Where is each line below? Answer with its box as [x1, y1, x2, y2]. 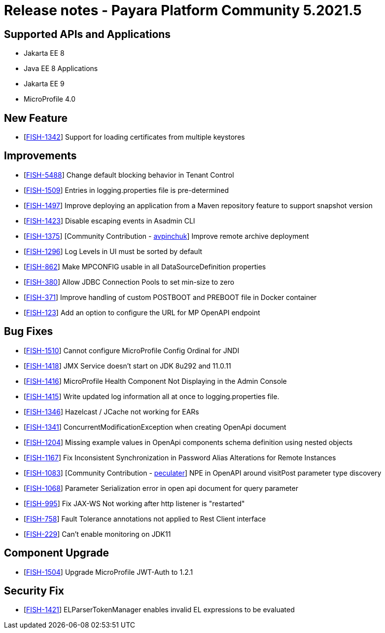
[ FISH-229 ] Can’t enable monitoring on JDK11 [24, 529, 171, 538]
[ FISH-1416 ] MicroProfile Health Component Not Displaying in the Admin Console [24, 376, 287, 385]
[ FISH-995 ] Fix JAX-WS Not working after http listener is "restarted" [24, 499, 245, 508]
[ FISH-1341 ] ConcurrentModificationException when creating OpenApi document [24, 422, 286, 431]
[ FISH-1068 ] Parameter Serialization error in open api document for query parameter [24, 484, 298, 492]
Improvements [4, 149, 77, 162]
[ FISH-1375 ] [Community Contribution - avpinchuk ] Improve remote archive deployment [24, 231, 309, 240]
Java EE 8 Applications [24, 64, 98, 73]
